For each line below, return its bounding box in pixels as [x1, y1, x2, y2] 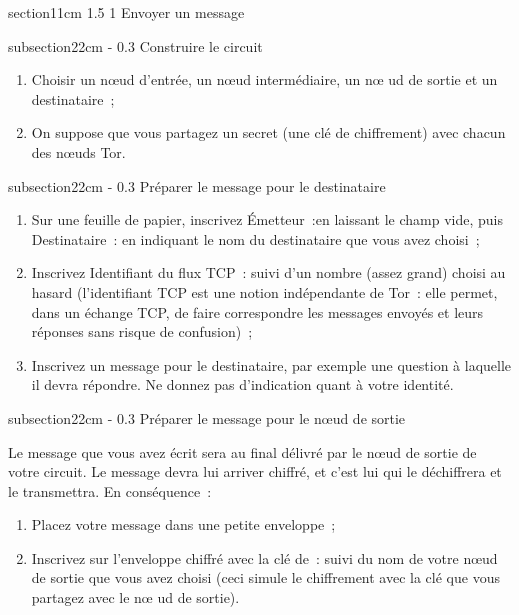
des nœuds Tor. [31, 141, 126, 162]
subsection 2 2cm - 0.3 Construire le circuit [8, 35, 263, 56]
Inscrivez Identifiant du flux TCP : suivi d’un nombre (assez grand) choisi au [31, 262, 506, 283]
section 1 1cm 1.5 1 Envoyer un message [8, 2, 245, 22]
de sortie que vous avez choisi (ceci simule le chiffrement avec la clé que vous [31, 567, 500, 588]
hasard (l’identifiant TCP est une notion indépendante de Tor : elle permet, [31, 281, 498, 302]
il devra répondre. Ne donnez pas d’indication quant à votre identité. [31, 374, 454, 395]
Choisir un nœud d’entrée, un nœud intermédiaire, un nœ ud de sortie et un [31, 69, 498, 90]
